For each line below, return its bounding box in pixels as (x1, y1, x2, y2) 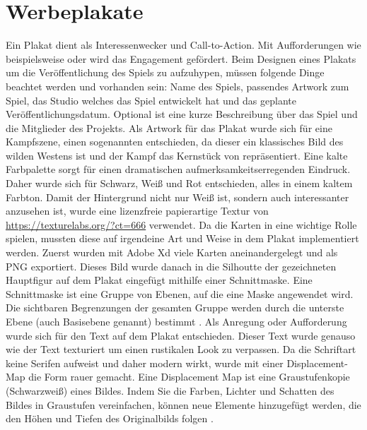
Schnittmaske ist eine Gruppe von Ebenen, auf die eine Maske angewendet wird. (6, 286, 354, 301)
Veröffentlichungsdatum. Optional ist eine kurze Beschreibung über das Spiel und (6, 107, 358, 121)
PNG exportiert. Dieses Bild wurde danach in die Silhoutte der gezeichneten (6, 258, 337, 273)
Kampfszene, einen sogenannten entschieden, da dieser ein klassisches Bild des (6, 134, 344, 149)
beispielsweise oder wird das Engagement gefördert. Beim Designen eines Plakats (6, 51, 356, 66)
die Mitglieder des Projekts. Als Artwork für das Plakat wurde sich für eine (6, 120, 332, 135)
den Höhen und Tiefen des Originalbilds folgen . (6, 411, 214, 426)
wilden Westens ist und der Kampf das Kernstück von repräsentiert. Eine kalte (6, 148, 348, 162)
